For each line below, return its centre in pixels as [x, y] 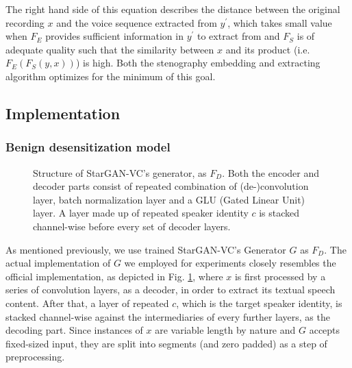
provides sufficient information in [114, 36]
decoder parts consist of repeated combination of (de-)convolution [171, 186]
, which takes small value [280, 22]
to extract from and [238, 36]
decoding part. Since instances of [74, 330]
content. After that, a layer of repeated [87, 303]
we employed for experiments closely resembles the [230, 263]
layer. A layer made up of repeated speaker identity [141, 213]
